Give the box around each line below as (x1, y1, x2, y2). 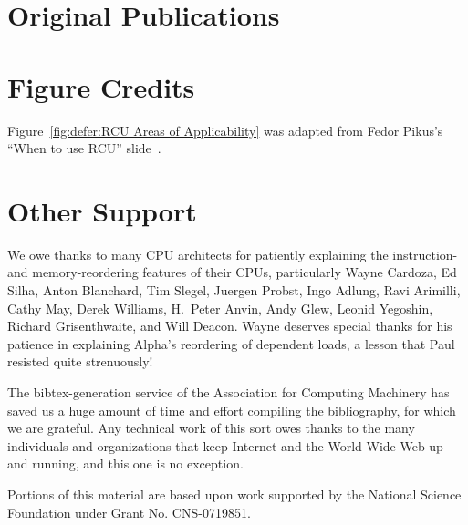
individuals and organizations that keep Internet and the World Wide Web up (7, 436, 443, 455)
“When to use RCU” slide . (7, 139, 161, 158)
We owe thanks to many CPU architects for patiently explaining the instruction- (7, 244, 458, 263)
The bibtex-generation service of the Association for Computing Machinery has (7, 382, 450, 401)
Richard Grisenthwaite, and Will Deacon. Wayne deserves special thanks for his (7, 316, 452, 335)
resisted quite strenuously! (7, 352, 153, 371)
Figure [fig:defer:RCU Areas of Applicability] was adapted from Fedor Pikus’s (7, 120, 443, 139)
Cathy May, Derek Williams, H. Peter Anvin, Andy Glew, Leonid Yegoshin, (7, 298, 433, 317)
